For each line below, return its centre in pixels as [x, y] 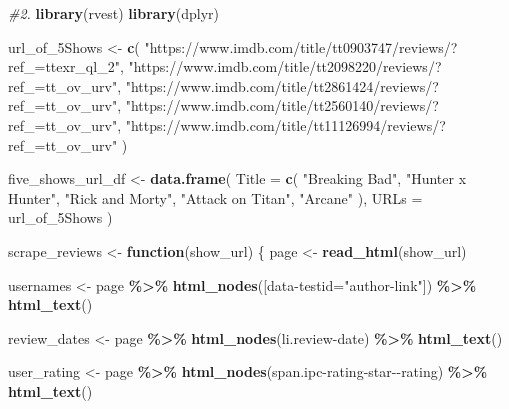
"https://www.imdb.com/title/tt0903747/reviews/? [301, 46]
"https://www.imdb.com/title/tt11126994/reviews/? [285, 124]
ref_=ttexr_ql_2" [64, 66]
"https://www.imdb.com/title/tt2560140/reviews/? [282, 105]
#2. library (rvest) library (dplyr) [114, 13]
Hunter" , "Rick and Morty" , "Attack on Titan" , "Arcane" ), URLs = [215, 197]
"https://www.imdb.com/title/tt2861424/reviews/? [282, 85]
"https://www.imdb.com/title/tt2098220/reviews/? [285, 66]
